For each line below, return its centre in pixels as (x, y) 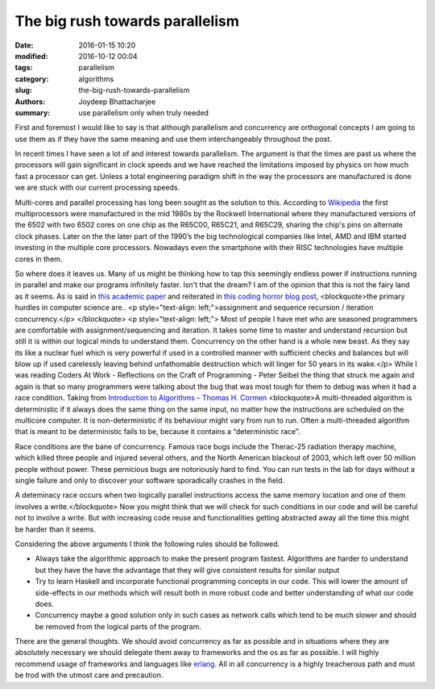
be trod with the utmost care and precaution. (89, 675)
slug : (23, 90)
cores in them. (39, 259)
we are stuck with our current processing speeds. (97, 188)
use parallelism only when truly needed (144, 112)
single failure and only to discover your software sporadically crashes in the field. (150, 480)
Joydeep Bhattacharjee (117, 102)
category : (32, 79)
